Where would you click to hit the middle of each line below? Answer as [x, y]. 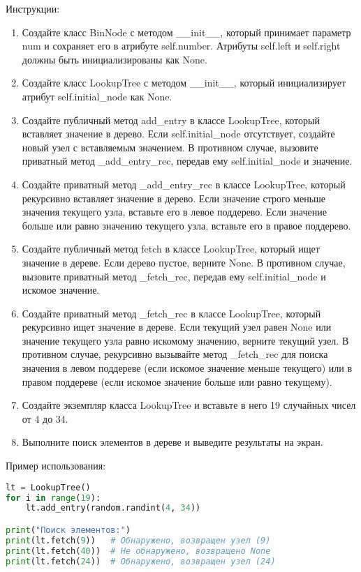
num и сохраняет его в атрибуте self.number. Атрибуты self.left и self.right [181, 46]
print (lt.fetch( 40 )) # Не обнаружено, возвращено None [138, 551]
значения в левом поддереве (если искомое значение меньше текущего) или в [187, 368]
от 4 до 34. [45, 418]
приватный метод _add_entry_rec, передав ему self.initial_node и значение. [187, 161]
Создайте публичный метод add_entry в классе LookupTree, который [171, 120]
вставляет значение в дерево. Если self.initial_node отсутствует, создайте [178, 134]
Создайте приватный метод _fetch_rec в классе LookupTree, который [171, 313]
